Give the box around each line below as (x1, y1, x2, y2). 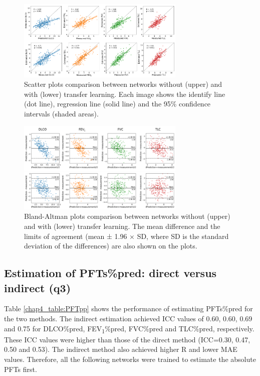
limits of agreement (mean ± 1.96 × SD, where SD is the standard (24, 230, 229, 241)
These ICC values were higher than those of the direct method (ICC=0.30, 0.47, (4, 334, 250, 344)
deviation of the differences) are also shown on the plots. (24, 240, 197, 251)
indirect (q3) (4, 280, 71, 295)
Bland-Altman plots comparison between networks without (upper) (24, 211, 230, 221)
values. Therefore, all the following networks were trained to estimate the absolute (4, 353, 256, 364)
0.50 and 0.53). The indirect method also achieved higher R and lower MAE (4, 344, 237, 354)
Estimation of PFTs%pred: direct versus (4, 265, 217, 281)
